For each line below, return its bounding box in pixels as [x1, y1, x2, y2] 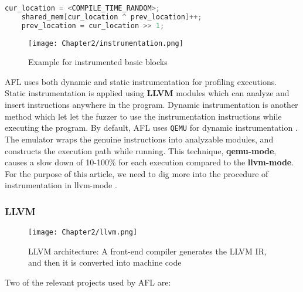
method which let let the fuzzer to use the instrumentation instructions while [5, 110, 282, 122]
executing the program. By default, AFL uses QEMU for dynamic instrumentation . [5, 121, 298, 134]
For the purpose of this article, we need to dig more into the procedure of [5, 167, 268, 179]
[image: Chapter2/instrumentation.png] [28, 39, 183, 47]
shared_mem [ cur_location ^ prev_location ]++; [21, 12, 202, 21]
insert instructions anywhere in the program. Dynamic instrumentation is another [5, 99, 298, 111]
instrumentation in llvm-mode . [5, 179, 117, 191]
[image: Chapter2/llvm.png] [28, 228, 138, 237]
